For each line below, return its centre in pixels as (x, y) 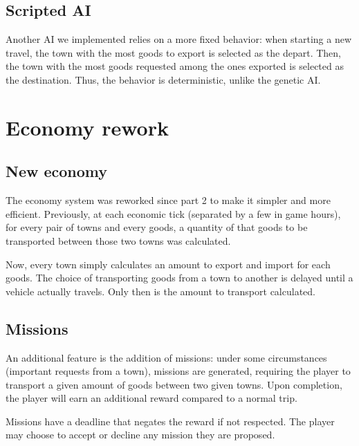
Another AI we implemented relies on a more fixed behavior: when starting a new (179, 39)
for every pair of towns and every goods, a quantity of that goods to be (157, 227)
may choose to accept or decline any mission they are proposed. (140, 435)
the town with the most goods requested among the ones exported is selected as (175, 66)
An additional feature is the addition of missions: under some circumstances (166, 357)
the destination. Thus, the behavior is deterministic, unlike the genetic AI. (163, 79)
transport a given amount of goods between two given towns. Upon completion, (174, 384)
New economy (57, 171)
